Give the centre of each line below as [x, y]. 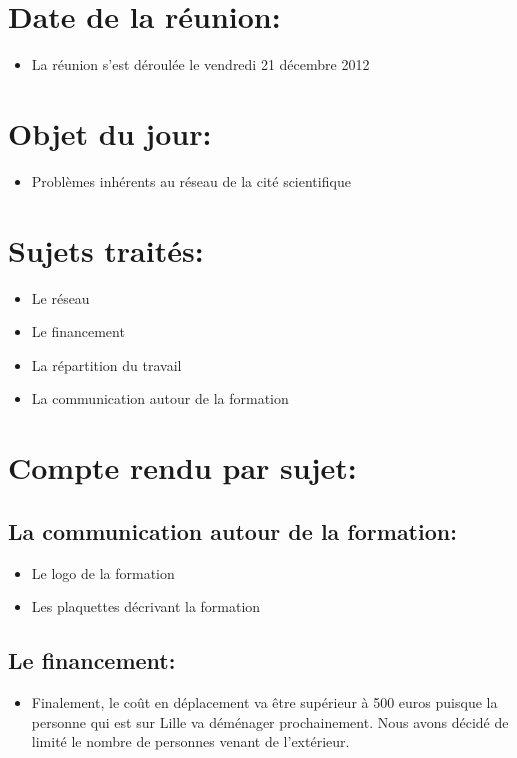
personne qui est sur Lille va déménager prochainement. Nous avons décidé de [270, 721]
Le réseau [60, 297]
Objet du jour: [110, 132]
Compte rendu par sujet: [182, 467]
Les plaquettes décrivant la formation [146, 606]
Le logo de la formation [103, 572]
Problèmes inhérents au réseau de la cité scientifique [191, 180]
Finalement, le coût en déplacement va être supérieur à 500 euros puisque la [264, 701]
